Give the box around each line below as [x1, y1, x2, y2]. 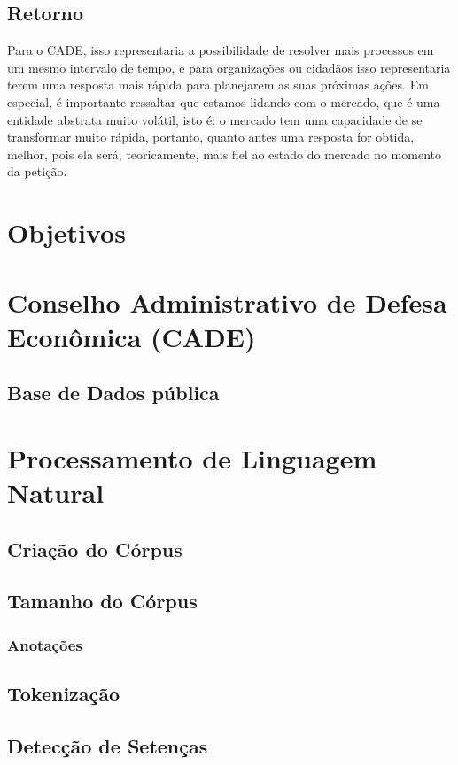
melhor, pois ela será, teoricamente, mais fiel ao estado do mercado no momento [7, 144, 441, 163]
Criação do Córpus [7, 535, 182, 562]
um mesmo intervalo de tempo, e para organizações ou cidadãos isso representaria [7, 58, 451, 76]
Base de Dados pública [7, 379, 220, 406]
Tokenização [7, 680, 120, 707]
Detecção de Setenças [7, 731, 208, 759]
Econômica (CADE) [7, 318, 256, 354]
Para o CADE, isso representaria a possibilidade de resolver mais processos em [7, 41, 434, 59]
